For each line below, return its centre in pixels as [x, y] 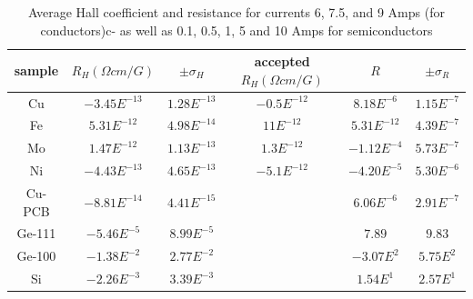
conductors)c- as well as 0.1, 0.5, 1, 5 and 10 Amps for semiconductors [236, 30]
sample [36, 70]
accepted [282, 61]
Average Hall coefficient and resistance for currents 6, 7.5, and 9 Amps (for [236, 12]
